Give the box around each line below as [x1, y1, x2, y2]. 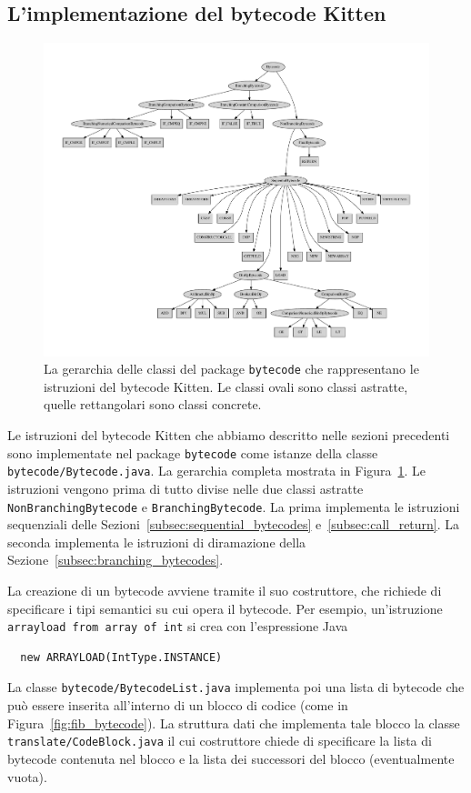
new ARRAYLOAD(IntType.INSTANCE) [20, 650, 223, 664]
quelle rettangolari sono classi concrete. [44, 395, 262, 414]
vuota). [7, 767, 47, 786]
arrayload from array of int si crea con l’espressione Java [7, 617, 348, 636]
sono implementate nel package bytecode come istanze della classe [7, 443, 378, 462]
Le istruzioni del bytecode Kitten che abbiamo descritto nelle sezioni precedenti [7, 426, 450, 445]
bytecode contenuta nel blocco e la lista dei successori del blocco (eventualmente [7, 748, 455, 768]
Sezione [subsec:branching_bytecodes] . [7, 550, 224, 569]
